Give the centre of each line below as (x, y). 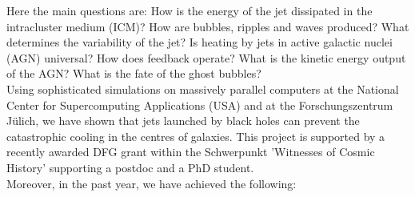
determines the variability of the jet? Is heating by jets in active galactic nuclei (200, 42)
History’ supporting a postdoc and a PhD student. (130, 167)
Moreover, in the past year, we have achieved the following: (152, 183)
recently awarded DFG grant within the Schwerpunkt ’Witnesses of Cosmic (191, 152)
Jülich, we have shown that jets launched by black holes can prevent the (183, 121)
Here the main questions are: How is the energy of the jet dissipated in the (190, 10)
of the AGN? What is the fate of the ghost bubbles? (134, 73)
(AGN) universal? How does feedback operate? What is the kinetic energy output (206, 57)
